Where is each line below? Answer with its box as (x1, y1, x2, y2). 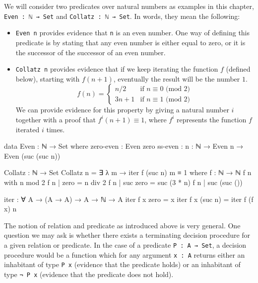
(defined (226, 64, 251, 74)
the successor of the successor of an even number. (15, 47, 166, 57)
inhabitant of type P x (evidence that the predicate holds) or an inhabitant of (4, 259, 241, 270)
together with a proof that (15, 114, 96, 124)
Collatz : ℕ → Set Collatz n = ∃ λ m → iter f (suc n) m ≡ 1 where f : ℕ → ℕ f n (4, 167, 252, 178)
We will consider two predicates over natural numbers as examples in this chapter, (4, 1, 254, 11)
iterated (15, 124, 40, 134)
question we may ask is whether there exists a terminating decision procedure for (4, 230, 251, 240)
